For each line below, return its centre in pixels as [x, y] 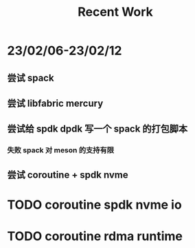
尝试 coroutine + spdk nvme [68, 175]
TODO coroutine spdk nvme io [94, 205]
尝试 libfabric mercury [55, 103]
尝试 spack [31, 77]
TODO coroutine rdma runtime [95, 237]
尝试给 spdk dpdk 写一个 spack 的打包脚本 [97, 129]
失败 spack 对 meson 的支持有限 [61, 150]
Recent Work [115, 12]
